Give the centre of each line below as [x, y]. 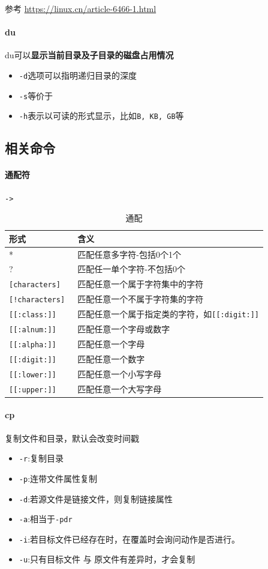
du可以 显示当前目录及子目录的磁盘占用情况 [89, 55]
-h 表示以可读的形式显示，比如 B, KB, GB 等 [101, 116]
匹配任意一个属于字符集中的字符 [141, 284]
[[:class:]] [33, 315]
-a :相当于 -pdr [46, 519]
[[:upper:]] [33, 390]
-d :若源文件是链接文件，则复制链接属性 [96, 498]
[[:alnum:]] [33, 330]
